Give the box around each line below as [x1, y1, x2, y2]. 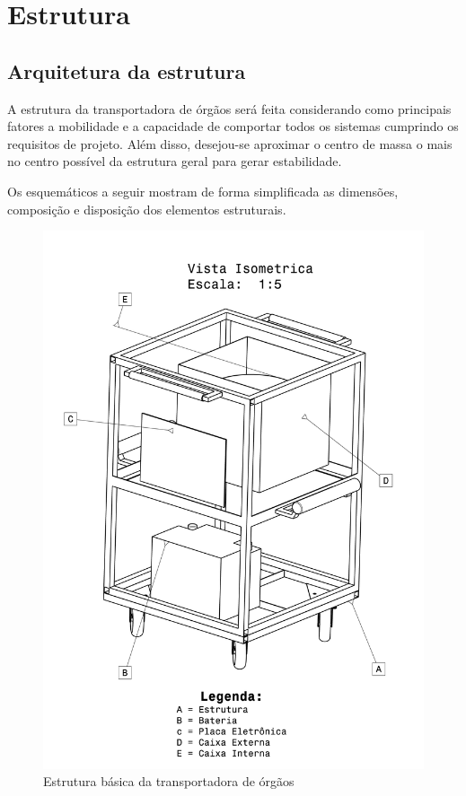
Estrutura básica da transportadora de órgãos [43, 772, 295, 791]
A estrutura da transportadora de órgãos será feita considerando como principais [7, 99, 452, 118]
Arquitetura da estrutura [7, 57, 246, 84]
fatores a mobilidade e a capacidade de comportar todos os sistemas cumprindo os [7, 117, 459, 136]
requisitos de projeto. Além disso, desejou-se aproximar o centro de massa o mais [7, 134, 453, 153]
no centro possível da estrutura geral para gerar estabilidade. [7, 152, 342, 171]
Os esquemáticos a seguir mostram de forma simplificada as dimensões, [7, 181, 399, 200]
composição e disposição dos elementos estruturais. [7, 199, 286, 218]
